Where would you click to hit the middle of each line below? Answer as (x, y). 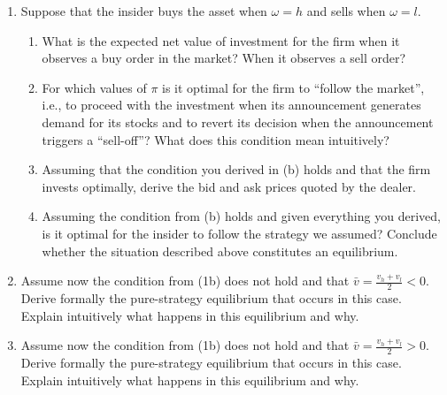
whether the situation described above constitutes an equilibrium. (220, 251)
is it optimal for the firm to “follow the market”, (293, 87)
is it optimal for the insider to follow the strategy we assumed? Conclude (239, 233)
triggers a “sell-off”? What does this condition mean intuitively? (216, 139)
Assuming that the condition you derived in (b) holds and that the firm (236, 169)
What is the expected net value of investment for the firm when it (221, 40)
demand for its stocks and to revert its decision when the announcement (238, 122)
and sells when (346, 11)
